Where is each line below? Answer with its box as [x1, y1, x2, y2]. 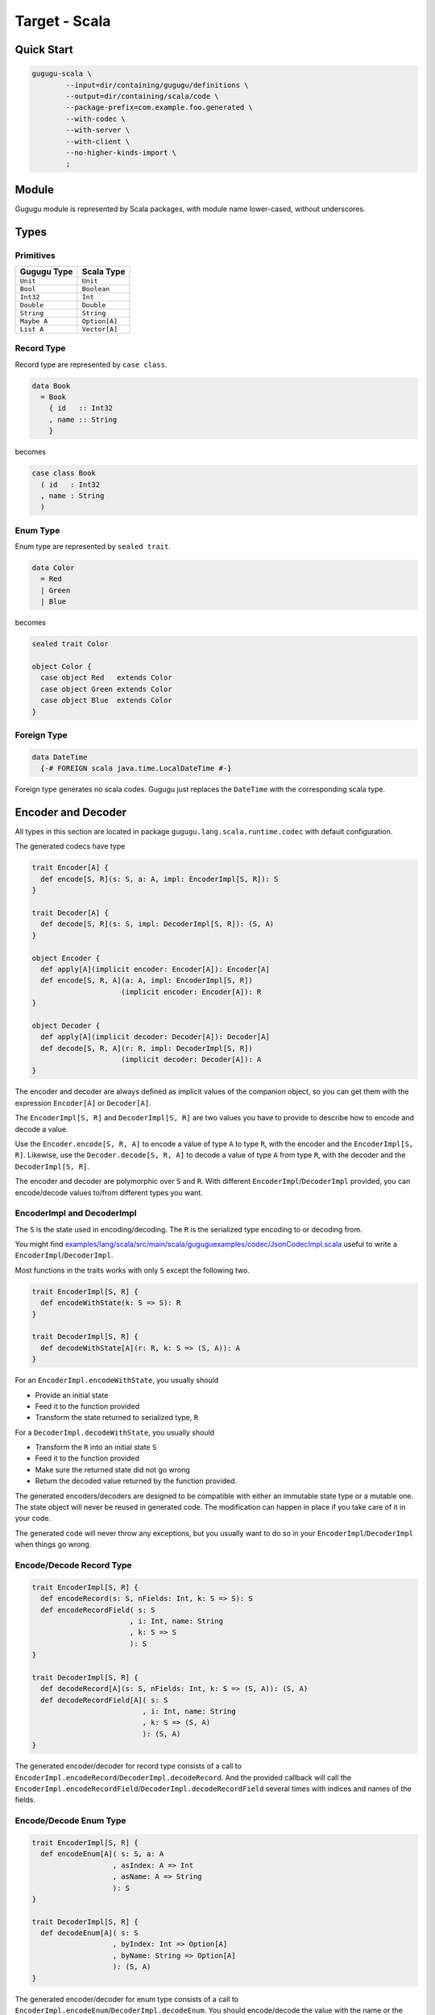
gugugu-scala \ [31, 69, 92, 78]
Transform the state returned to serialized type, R [35, 1413, 199, 1423]
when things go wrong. [14, 1539, 92, 1549]
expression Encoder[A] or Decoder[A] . [14, 1098, 152, 1107]
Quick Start [14, 43, 73, 56]
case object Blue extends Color [40, 696, 172, 705]
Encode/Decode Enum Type [14, 1815, 126, 1826]
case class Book [31, 468, 97, 478]
